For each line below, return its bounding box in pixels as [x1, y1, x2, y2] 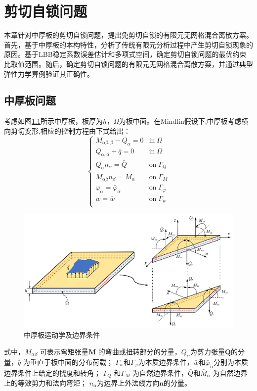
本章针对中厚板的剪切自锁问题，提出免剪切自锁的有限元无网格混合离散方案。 [4, 30, 253, 40]
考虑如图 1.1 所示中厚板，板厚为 [4, 116, 103, 126]
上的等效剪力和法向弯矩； [4, 377, 87, 388]
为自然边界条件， [132, 367, 188, 378]
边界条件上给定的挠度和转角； [4, 367, 101, 378]
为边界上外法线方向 [97, 377, 160, 388]
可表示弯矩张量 [40, 346, 88, 356]
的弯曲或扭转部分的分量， [98, 346, 181, 356]
